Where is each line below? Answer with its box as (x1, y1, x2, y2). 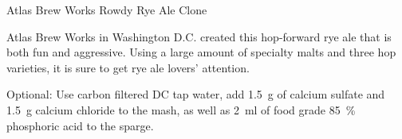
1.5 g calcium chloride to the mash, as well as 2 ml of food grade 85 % (6, 101, 356, 118)
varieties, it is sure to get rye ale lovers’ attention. (6, 59, 250, 75)
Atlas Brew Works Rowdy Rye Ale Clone (6, 2, 207, 17)
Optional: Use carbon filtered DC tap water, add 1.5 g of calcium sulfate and (6, 86, 385, 102)
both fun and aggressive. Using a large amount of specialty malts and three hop (6, 44, 396, 60)
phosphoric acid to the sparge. (6, 117, 154, 133)
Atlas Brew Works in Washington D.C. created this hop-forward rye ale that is (6, 28, 392, 44)
